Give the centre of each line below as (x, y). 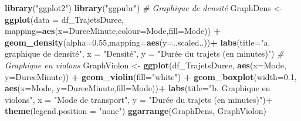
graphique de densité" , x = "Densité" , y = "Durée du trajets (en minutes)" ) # (144, 53)
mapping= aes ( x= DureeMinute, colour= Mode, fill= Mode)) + (113, 31)
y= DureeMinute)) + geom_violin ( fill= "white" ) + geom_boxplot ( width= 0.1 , (151, 76)
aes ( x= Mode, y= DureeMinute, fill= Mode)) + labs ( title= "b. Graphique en (138, 88)
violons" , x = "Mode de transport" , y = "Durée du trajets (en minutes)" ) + (139, 99)
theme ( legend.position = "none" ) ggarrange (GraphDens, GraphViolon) (136, 111)
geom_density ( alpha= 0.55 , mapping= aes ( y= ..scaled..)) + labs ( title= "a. (138, 42)
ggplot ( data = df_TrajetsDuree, (64, 19)
